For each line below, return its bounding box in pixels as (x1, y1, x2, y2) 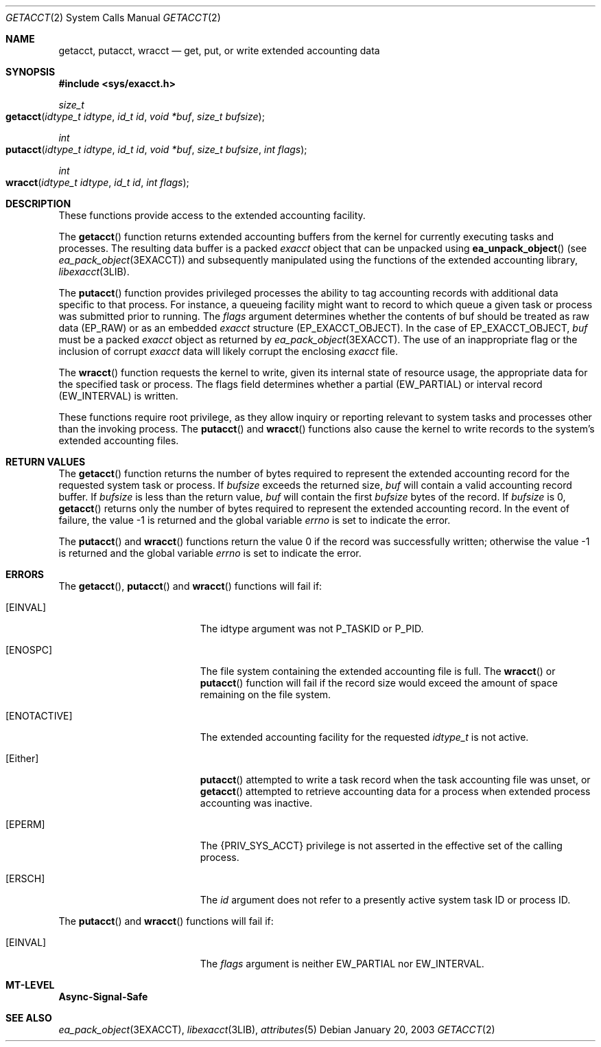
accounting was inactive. (200, 797, 313, 809)
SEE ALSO (5, 1012, 52, 1024)
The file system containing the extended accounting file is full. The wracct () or (200, 665, 556, 677)
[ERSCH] (5, 873, 45, 884)
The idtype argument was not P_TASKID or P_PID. (200, 623, 424, 634)
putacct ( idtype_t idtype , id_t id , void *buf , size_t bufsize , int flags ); (5, 143, 307, 155)
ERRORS (5, 568, 45, 580)
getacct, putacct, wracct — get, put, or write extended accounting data (58, 45, 380, 56)
